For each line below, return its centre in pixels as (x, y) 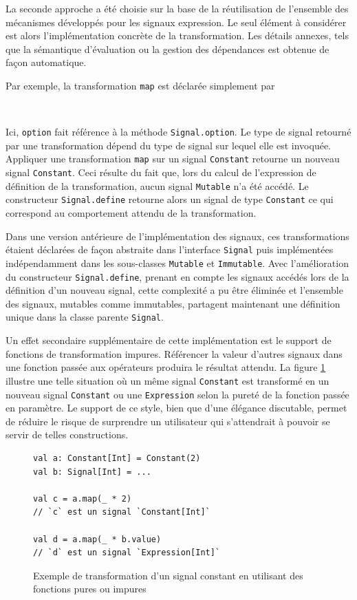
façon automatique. (46, 62)
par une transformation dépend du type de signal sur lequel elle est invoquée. (168, 145)
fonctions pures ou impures (90, 589)
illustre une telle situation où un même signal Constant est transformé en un (167, 380)
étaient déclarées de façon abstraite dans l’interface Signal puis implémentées (170, 249)
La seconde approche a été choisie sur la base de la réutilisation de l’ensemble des (177, 8)
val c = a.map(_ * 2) (83, 499)
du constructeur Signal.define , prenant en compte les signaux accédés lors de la (177, 276)
